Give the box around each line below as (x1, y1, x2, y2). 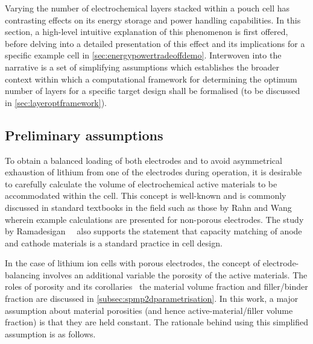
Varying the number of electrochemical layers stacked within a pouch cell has (5, 2, 290, 14)
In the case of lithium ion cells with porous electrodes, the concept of (5, 257, 261, 269)
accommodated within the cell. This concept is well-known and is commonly (5, 189, 286, 202)
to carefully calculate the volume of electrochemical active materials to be (5, 177, 277, 190)
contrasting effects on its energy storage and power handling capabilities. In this (5, 13, 301, 26)
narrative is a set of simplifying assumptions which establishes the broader (5, 60, 280, 73)
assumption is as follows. (5, 327, 96, 340)
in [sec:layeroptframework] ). (5, 96, 107, 108)
